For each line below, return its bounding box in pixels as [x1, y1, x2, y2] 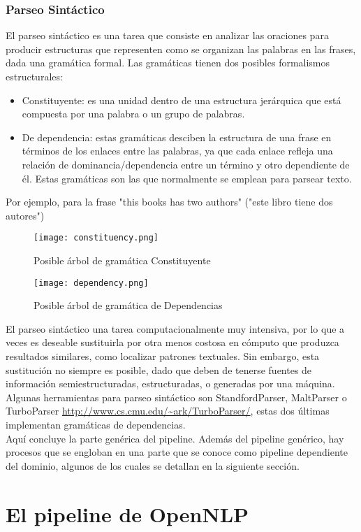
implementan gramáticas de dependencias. [6, 417, 186, 431]
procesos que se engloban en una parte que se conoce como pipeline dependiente [6, 445, 348, 459]
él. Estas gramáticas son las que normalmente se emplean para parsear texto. [22, 171, 352, 185]
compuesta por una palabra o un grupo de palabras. [22, 106, 245, 121]
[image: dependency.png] [34, 278, 149, 288]
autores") [6, 208, 45, 222]
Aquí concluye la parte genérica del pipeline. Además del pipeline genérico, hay [6, 431, 344, 445]
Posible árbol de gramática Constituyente [34, 253, 211, 267]
